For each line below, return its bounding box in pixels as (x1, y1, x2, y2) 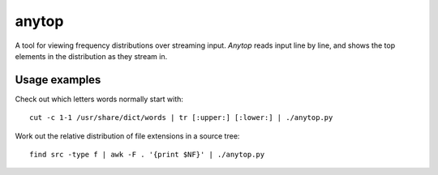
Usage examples (15, 73, 101, 87)
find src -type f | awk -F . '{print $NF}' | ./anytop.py (29, 150, 265, 160)
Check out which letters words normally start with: (15, 94, 184, 104)
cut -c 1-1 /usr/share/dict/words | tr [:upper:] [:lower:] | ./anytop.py (29, 113, 333, 122)
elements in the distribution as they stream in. (15, 51, 168, 61)
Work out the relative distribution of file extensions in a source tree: (15, 130, 240, 141)
